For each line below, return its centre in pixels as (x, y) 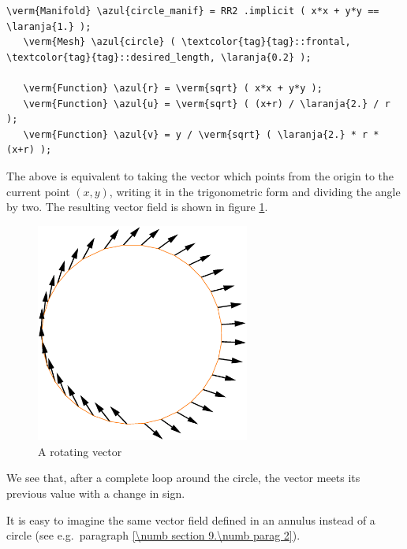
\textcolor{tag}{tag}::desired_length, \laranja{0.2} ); (159, 57)
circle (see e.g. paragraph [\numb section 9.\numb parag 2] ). (153, 535)
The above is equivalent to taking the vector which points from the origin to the (200, 175)
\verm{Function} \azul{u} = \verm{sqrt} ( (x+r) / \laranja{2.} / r (207, 104)
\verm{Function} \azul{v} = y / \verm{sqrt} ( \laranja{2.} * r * (201, 134)
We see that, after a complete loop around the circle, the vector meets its (183, 478)
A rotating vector (80, 451)
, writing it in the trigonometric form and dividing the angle (255, 191)
